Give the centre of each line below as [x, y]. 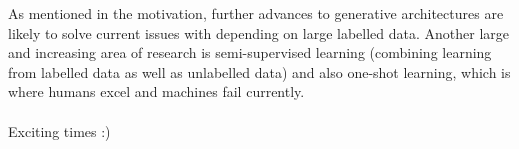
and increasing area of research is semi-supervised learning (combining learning [250, 52]
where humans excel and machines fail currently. [156, 91]
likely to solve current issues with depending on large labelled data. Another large [259, 32]
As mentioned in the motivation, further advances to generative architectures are [256, 13]
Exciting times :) [59, 130]
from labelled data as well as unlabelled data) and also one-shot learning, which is [259, 71]
